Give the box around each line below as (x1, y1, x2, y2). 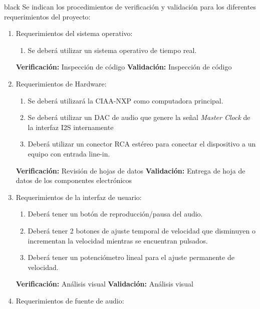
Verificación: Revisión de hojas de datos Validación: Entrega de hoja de (16, 165, 245, 175)
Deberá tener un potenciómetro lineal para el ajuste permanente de (28, 252, 234, 262)
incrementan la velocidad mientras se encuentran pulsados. (28, 235, 208, 245)
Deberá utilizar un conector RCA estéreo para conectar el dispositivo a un (28, 138, 256, 149)
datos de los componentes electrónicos (16, 175, 132, 185)
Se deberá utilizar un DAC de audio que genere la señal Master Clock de (28, 112, 250, 122)
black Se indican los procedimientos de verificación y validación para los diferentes (4, 1, 256, 11)
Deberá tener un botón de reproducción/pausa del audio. (28, 208, 203, 219)
